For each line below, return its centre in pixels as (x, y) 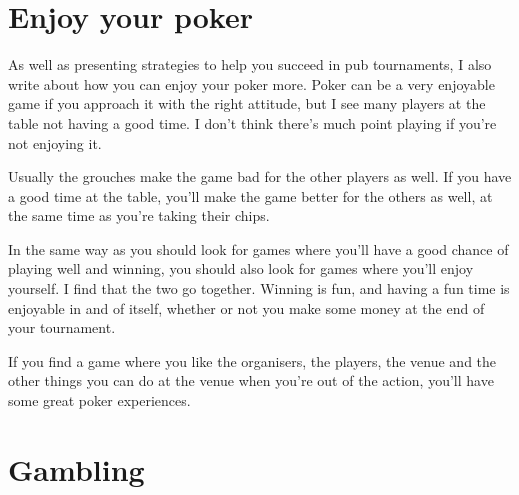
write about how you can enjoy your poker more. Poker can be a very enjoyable (251, 83)
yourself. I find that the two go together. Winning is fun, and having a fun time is (259, 288)
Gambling (76, 468)
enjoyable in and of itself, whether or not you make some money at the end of (246, 307)
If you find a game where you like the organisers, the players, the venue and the (252, 360)
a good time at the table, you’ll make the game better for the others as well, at (250, 195)
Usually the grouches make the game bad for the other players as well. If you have (260, 176)
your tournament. (62, 327)
